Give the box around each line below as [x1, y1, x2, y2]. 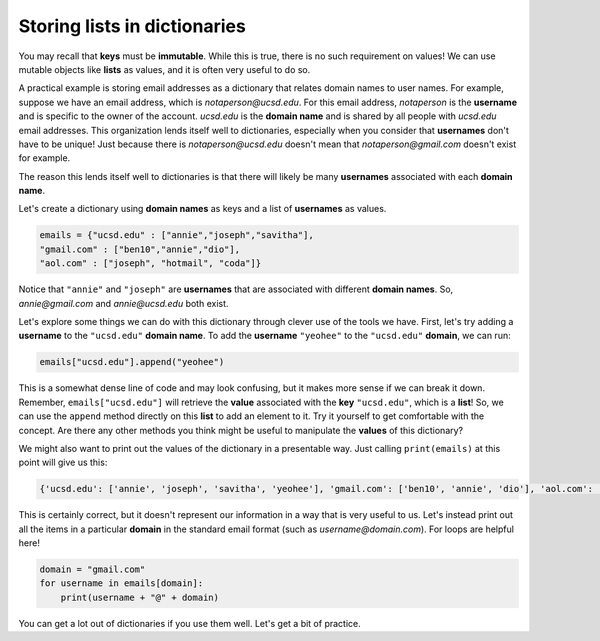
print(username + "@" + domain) [60, 591, 220, 603]
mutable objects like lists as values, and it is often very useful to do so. [18, 63, 311, 75]
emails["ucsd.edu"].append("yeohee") [39, 356, 225, 368]
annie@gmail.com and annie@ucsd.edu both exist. [18, 297, 229, 309]
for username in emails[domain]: [39, 578, 204, 589]
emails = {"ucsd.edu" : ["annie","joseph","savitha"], [39, 230, 314, 241]
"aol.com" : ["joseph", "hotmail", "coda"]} [39, 258, 262, 269]
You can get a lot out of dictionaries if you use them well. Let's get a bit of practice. [18, 617, 361, 629]
